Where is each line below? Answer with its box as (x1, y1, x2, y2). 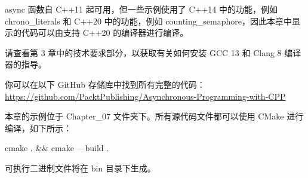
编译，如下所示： (5, 121, 72, 134)
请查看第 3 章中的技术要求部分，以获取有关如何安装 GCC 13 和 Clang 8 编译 (5, 46, 301, 59)
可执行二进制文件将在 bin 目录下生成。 (5, 161, 156, 174)
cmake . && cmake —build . (5, 142, 109, 154)
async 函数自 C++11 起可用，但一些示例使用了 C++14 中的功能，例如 (5, 3, 278, 15)
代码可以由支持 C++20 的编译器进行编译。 (21, 26, 189, 39)
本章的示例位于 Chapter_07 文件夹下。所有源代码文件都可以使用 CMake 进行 (5, 110, 304, 122)
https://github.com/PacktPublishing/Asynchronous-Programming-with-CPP (5, 90, 286, 102)
